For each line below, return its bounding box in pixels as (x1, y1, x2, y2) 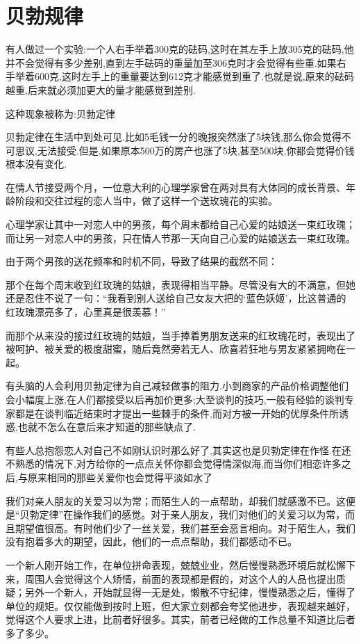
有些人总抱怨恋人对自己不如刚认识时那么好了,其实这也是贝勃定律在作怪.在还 (6, 442, 351, 457)
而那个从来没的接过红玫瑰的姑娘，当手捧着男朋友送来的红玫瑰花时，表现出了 (6, 328, 355, 342)
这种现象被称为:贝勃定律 (6, 106, 115, 120)
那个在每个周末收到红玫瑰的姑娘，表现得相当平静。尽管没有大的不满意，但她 (6, 277, 355, 291)
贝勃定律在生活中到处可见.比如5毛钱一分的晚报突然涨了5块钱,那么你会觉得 (6, 129, 342, 144)
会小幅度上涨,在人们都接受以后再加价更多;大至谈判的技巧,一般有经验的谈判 (6, 392, 344, 406)
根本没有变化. (6, 156, 67, 171)
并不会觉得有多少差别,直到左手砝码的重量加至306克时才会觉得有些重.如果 (6, 55, 337, 70)
